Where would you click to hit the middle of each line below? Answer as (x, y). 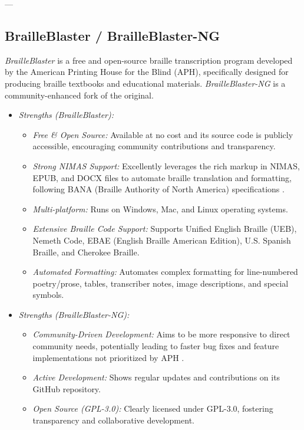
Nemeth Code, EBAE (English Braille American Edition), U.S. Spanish (162, 240)
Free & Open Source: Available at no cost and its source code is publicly (163, 134)
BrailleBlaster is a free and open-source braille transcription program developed (149, 60)
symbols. (48, 295)
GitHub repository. (67, 388)
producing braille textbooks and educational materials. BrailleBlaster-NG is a (145, 83)
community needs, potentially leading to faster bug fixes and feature (156, 346)
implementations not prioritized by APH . (108, 357)
